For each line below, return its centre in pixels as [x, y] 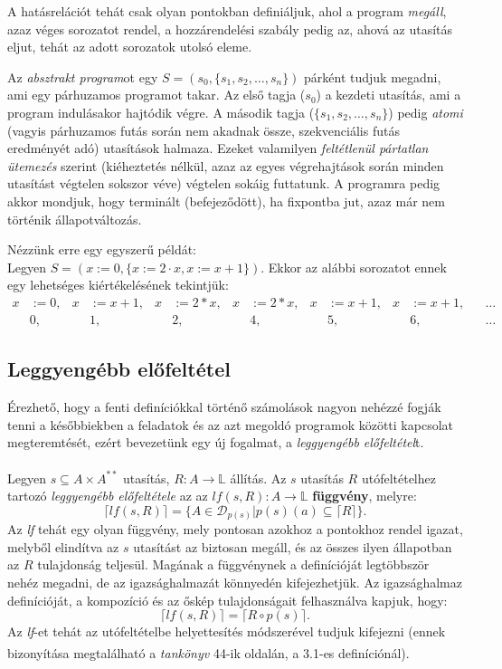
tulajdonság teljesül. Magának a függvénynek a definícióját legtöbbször [233, 564]
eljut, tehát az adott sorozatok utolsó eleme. [130, 47]
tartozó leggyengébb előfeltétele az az [108, 496]
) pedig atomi [426, 112]
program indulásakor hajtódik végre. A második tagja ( [161, 112]
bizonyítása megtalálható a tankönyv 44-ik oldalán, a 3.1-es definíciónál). [208, 652]
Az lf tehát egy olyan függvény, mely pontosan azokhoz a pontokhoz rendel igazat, [235, 529]
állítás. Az [258, 478]
